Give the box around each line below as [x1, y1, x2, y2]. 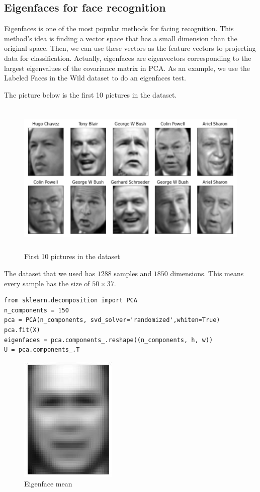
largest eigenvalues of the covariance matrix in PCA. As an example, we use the [4, 62, 250, 73]
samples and [114, 268, 152, 278]
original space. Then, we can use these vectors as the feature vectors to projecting [4, 43, 256, 53]
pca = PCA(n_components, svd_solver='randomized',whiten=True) [4, 316, 220, 324]
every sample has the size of [4, 278, 90, 288]
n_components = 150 [4, 306, 69, 314]
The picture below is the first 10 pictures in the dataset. [4, 89, 177, 100]
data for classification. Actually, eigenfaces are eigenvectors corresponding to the [4, 52, 251, 63]
